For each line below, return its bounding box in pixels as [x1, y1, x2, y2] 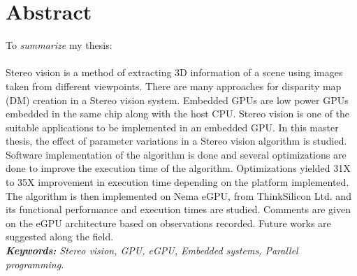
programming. [6, 256, 64, 271]
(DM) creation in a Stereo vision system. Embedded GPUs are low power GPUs [6, 92, 349, 107]
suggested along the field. [6, 229, 114, 244]
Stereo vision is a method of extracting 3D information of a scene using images [6, 65, 343, 80]
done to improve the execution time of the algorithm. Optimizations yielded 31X [6, 161, 351, 175]
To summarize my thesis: [6, 38, 112, 52]
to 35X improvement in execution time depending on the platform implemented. [6, 175, 349, 189]
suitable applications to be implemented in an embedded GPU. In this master [6, 119, 339, 134]
